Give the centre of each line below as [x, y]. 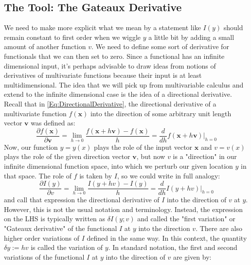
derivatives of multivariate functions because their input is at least [103, 75]
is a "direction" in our [205, 156]
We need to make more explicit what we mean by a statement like [102, 27]
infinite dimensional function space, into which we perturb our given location [118, 166]
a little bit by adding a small [191, 37]
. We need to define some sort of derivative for [160, 46]
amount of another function [45, 46]
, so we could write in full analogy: [169, 175]
